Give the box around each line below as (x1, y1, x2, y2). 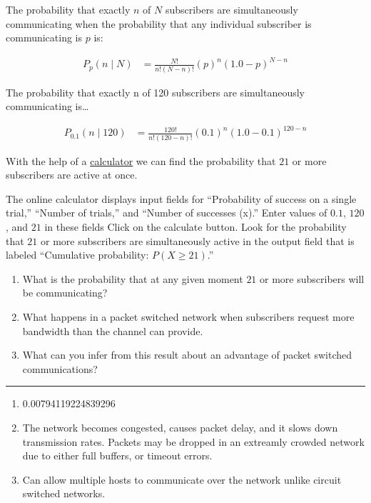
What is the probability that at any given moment (22, 271, 243, 286)
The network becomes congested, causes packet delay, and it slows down (22, 419, 338, 434)
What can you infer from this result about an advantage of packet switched (22, 347, 352, 362)
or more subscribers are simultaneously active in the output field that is (41, 233, 355, 248)
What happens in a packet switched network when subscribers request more (22, 309, 355, 324)
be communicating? (22, 285, 108, 300)
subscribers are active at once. (6, 167, 138, 182)
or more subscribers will (260, 271, 365, 286)
